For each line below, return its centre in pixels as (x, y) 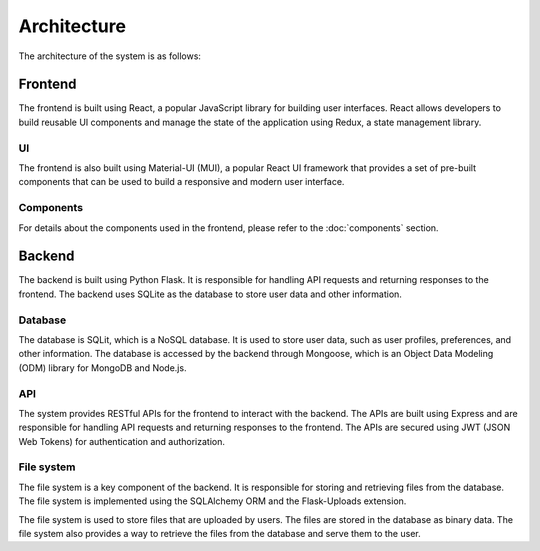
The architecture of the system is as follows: (110, 56)
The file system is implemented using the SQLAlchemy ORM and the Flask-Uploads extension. (212, 501)
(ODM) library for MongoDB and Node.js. (102, 367)
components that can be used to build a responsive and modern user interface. (181, 182)
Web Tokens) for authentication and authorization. (121, 441)
